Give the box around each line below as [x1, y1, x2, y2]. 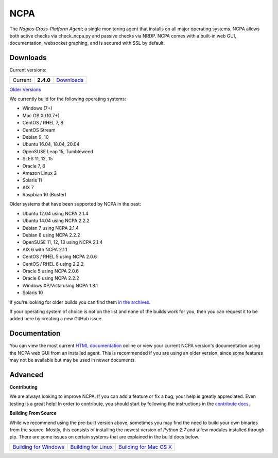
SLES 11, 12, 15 [22, 156, 53, 162]
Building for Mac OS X [118, 443, 172, 450]
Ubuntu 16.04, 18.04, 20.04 [22, 141, 80, 148]
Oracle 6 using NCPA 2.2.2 [22, 275, 79, 281]
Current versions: [9, 67, 46, 73]
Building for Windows [12, 443, 65, 450]
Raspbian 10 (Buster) [22, 192, 67, 198]
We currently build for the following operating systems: [9, 96, 126, 102]
